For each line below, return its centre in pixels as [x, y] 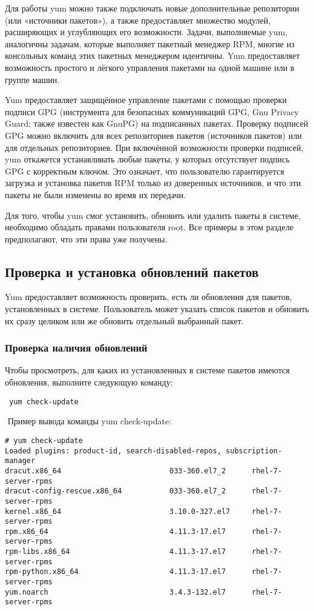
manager [20, 461]
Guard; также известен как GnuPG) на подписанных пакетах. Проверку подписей [157, 123]
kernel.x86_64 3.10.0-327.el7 [118, 511]
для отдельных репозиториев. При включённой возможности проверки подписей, [154, 147]
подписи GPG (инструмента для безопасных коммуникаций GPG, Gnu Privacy [152, 111]
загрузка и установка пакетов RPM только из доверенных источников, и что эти [153, 183]
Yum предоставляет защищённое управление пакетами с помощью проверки [146, 100]
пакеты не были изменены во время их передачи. [95, 194]
